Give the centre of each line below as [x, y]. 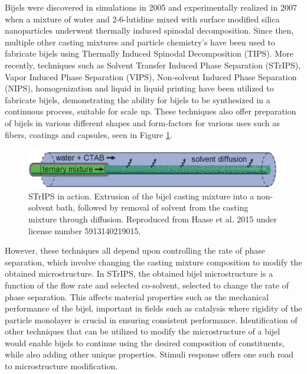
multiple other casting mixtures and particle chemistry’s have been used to [140, 42]
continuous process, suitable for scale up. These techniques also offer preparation [151, 111]
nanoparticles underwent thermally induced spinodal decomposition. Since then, [149, 30]
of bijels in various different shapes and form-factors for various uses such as [142, 122]
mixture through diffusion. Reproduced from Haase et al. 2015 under [153, 219]
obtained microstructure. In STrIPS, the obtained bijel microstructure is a [139, 273]
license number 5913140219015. [85, 230]
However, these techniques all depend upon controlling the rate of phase [135, 250]
